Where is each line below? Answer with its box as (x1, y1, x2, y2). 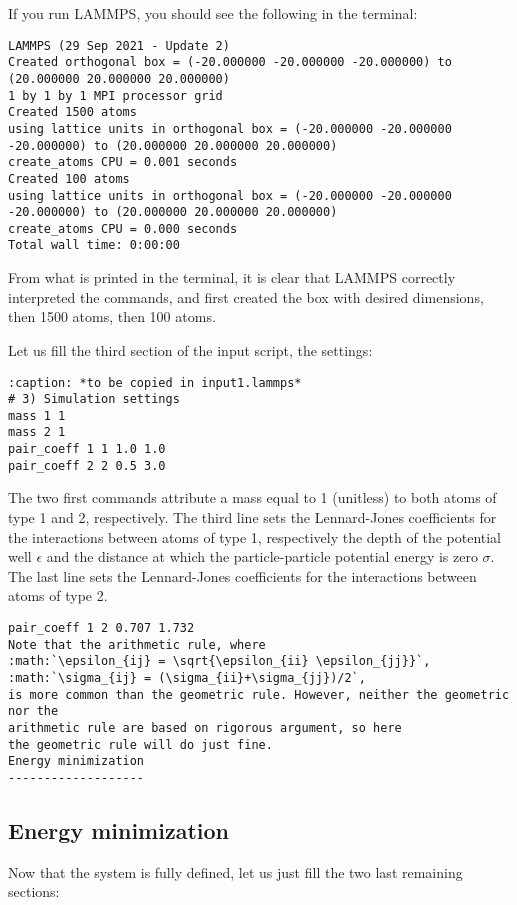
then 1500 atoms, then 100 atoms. (8, 306, 216, 327)
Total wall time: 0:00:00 (8, 238, 180, 253)
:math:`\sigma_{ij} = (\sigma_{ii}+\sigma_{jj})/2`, (8, 670, 366, 685)
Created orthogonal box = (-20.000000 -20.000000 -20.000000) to (8, 55, 452, 70)
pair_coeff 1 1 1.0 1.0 (8, 442, 166, 457)
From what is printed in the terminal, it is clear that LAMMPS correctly (8, 267, 456, 288)
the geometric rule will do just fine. (8, 737, 273, 752)
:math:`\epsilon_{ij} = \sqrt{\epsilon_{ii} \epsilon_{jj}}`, (8, 654, 431, 669)
